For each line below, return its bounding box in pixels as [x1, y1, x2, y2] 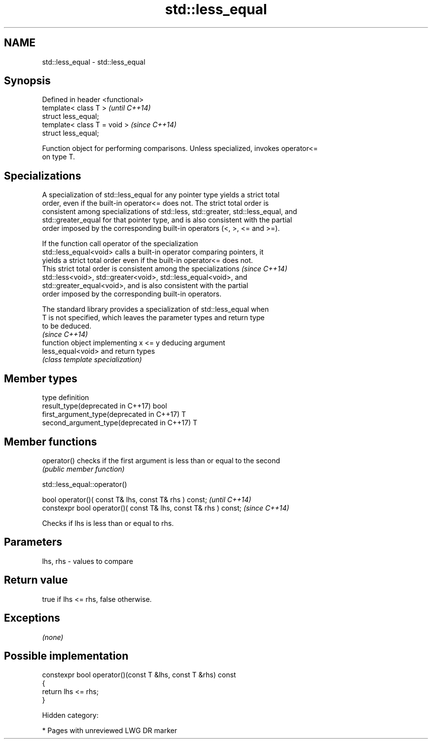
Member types [4, 372, 77, 385]
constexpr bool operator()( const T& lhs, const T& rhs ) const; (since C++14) [42, 503, 289, 512]
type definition [42, 393, 89, 402]
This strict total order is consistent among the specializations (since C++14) [42, 264, 288, 273]
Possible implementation [4, 649, 129, 662]
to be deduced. [42, 322, 92, 331]
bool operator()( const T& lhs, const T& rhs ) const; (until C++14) [42, 495, 252, 504]
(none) [42, 632, 64, 641]
